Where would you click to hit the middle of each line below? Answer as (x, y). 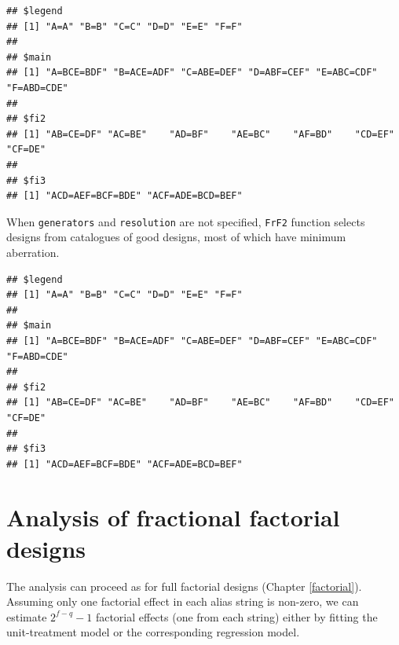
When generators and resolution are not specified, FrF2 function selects (186, 221)
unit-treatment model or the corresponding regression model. (153, 632)
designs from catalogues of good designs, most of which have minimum (176, 237)
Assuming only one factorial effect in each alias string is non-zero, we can (183, 601)
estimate (27, 616)
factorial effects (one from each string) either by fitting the (236, 616)
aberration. (33, 252)
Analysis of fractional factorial (173, 517)
